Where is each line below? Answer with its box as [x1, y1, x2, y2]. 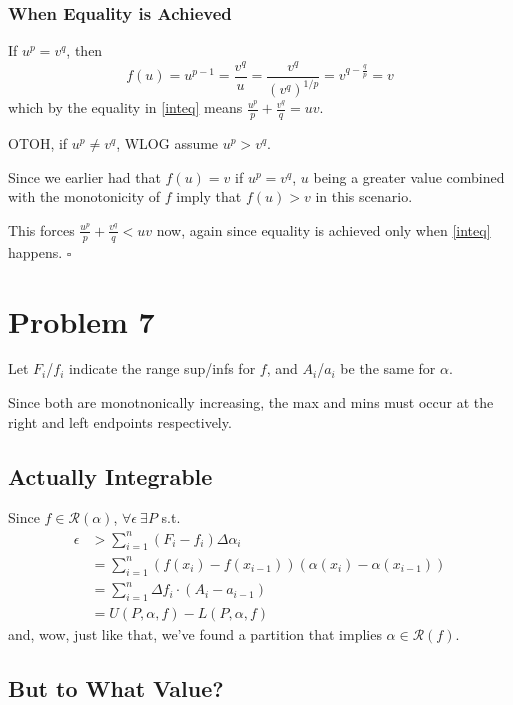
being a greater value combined [313, 166, 505, 187]
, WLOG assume [116, 133, 219, 154]
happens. [8, 241, 63, 262]
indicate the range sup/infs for [68, 358, 256, 379]
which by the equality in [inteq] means [8, 97, 243, 118]
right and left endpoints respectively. [8, 411, 232, 432]
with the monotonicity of [8, 186, 161, 207]
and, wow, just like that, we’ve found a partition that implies [8, 624, 382, 645]
